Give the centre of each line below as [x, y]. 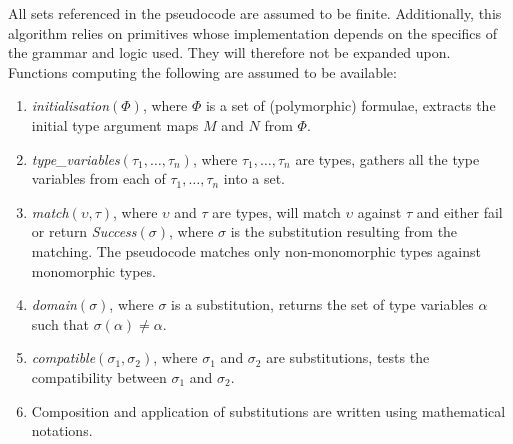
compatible [63, 357]
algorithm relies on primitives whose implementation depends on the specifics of [253, 32]
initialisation [70, 105]
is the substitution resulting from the [344, 231]
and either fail [459, 211]
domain [54, 304]
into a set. [254, 178]
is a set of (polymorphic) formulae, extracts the [350, 105]
